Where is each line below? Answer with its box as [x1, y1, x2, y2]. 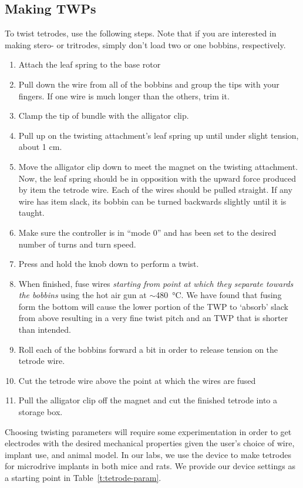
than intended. [18, 323, 71, 336]
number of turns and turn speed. [18, 238, 136, 250]
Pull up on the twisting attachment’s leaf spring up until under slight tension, [18, 129, 299, 141]
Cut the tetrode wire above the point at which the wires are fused [18, 374, 256, 386]
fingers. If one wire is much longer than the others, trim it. [18, 89, 230, 102]
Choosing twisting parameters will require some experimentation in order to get [5, 425, 292, 437]
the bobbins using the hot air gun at [18, 289, 147, 301]
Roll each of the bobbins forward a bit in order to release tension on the [18, 343, 278, 355]
